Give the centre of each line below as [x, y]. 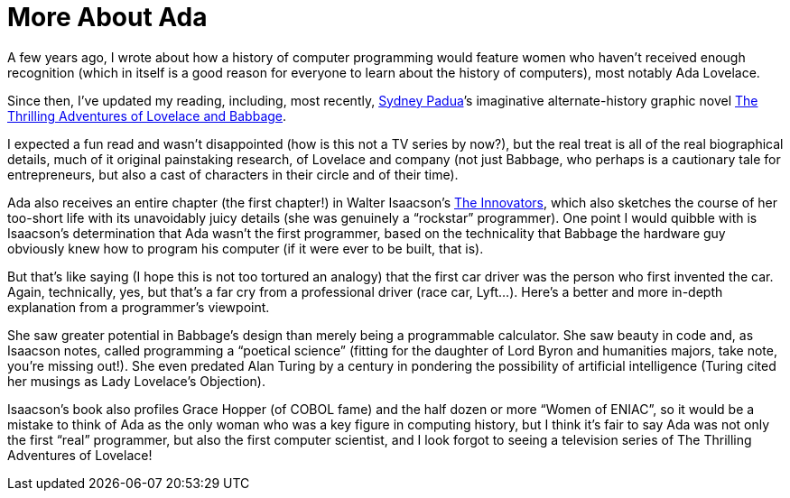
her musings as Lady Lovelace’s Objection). [136, 381]
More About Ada [107, 17]
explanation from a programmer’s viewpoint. [139, 307]
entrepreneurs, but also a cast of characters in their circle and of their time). [233, 174]
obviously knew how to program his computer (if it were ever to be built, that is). [246, 248]
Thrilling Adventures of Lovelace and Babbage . [147, 115]
